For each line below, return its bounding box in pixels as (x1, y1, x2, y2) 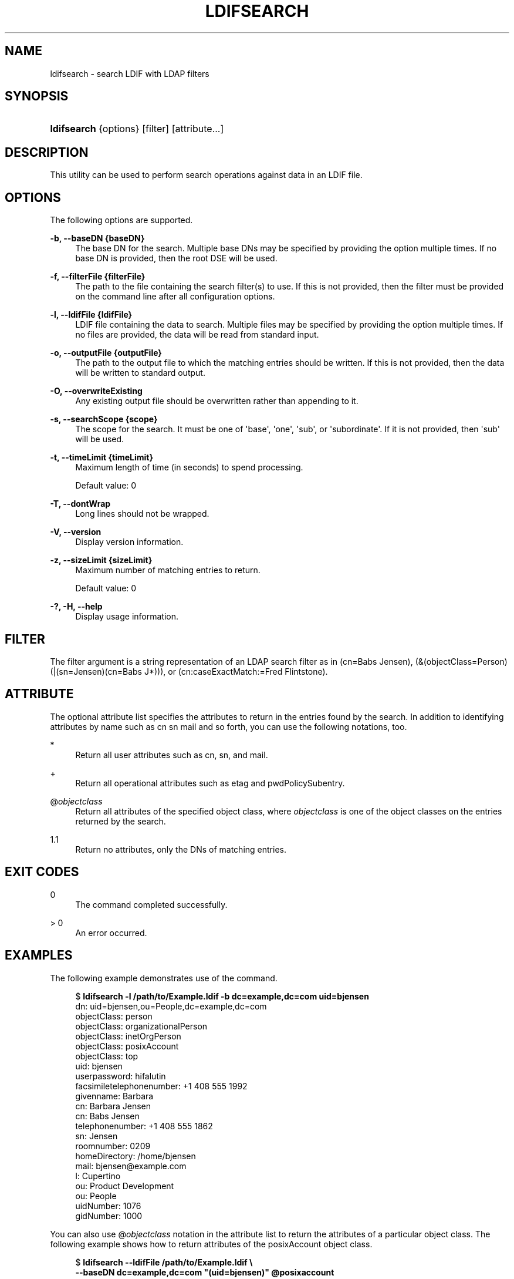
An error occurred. (75, 927, 147, 938)
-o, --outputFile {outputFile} (50, 348, 162, 358)
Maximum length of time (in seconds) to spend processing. (75, 462, 303, 473)
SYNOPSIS (5, 89, 69, 104)
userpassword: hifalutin (75, 1071, 166, 1081)
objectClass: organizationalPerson (75, 1021, 208, 1031)
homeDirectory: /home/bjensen (75, 1150, 196, 1161)
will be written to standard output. (75, 368, 205, 378)
